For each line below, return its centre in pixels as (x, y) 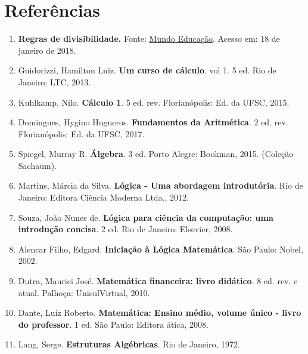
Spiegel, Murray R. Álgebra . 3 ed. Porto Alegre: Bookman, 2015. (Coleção (156, 154)
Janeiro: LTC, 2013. (55, 81)
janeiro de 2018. (47, 50)
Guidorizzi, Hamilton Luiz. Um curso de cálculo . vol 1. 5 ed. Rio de (147, 70)
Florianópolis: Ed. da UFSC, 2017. (81, 133)
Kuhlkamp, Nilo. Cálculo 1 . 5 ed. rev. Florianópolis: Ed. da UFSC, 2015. (154, 102)
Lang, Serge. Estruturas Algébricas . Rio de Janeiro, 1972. (129, 344)
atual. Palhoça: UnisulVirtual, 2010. (84, 292)
